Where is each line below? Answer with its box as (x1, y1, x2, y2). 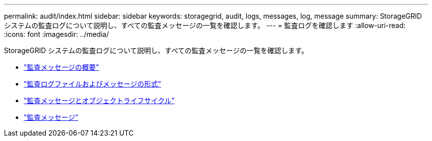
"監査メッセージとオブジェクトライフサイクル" (24, 96, 175, 105)
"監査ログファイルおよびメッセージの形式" (24, 80, 161, 88)
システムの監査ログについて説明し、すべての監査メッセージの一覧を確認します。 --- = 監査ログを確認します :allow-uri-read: (4, 21, 406, 29)
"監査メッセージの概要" (24, 63, 99, 71)
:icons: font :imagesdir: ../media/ (4, 30, 109, 38)
